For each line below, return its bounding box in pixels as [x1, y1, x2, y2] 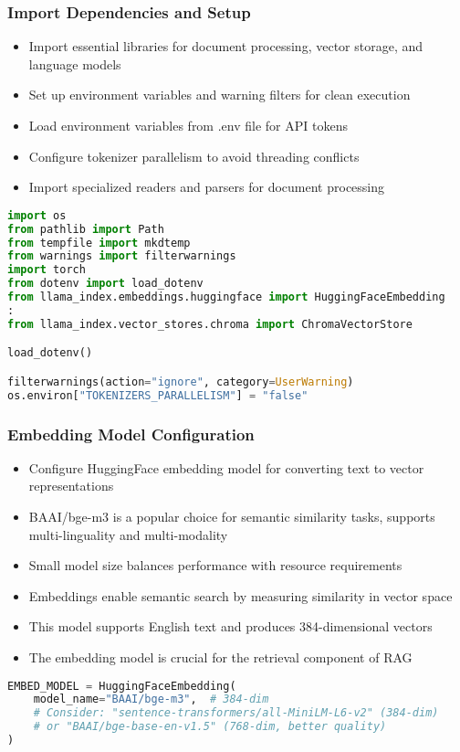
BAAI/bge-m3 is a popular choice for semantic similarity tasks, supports [28, 507, 435, 525]
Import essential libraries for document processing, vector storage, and [28, 37, 423, 56]
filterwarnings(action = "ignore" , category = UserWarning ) [7, 375, 354, 388]
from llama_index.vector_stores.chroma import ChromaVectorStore [7, 317, 413, 331]
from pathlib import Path [7, 222, 164, 236]
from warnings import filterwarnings [7, 249, 236, 263]
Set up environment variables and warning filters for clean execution [28, 85, 411, 104]
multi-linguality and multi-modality [28, 524, 228, 544]
